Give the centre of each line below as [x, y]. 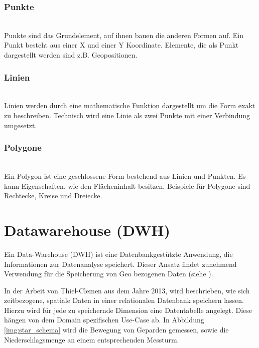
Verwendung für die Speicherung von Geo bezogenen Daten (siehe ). [109, 274]
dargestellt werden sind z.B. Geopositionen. [71, 55]
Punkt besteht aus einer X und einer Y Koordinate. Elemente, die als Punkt [121, 45]
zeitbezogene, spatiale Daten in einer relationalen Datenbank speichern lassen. [124, 300]
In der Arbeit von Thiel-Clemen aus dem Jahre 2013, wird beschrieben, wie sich [127, 290]
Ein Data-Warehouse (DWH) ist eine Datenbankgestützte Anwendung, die [118, 254]
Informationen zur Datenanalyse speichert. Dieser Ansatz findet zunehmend [120, 264]
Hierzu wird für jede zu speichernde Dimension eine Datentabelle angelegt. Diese [128, 310]
